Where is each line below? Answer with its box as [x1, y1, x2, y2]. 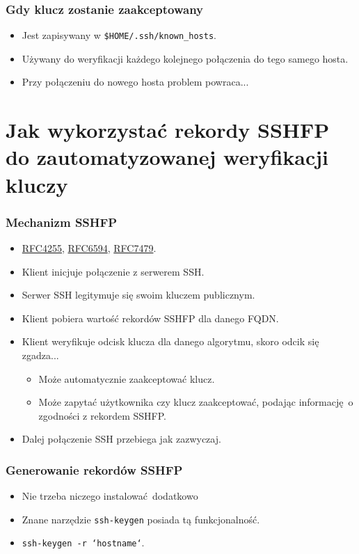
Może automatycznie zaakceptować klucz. [38, 371, 215, 386]
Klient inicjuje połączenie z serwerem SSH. [22, 264, 205, 278]
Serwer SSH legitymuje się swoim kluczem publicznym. [22, 287, 255, 302]
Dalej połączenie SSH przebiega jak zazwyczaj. [22, 432, 221, 446]
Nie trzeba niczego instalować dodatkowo [22, 489, 198, 503]
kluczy [6, 170, 68, 198]
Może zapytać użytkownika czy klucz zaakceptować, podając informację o [38, 395, 353, 409]
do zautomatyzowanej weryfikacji [6, 143, 329, 171]
